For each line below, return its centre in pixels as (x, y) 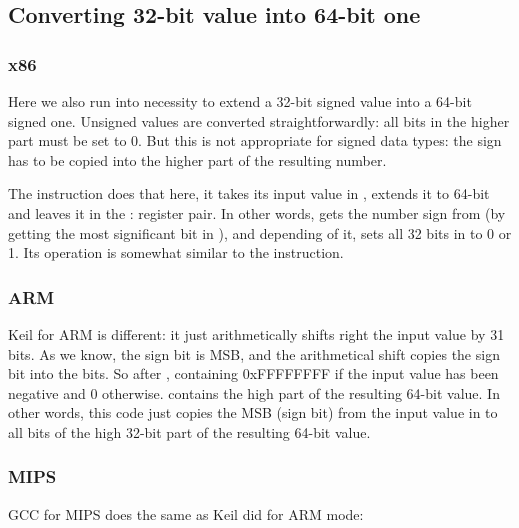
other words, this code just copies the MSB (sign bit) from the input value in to (253, 412)
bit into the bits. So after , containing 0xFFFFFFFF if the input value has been (253, 373)
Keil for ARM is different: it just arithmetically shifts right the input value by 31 (256, 333)
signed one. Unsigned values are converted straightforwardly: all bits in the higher (259, 120)
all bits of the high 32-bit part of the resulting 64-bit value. (189, 431)
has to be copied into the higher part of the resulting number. (197, 159)
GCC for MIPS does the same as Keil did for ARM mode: (186, 513)
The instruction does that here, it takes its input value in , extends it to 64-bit (249, 193)
